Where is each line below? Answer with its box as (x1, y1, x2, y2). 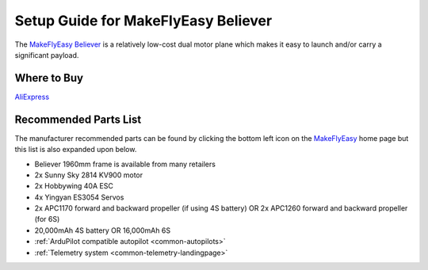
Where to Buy (14, 71, 83, 85)
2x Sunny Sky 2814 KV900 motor (34, 170, 143, 180)
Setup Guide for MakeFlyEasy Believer (14, 12, 273, 29)
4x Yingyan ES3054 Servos (34, 192, 124, 202)
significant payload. (14, 50, 79, 59)
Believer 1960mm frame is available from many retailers (34, 159, 216, 169)
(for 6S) (34, 215, 60, 224)
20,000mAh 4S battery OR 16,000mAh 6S (34, 226, 170, 235)
